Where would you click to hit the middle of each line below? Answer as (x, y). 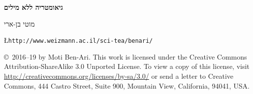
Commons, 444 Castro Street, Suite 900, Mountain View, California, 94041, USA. (127, 85)
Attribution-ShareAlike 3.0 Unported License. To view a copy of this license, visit (127, 66)
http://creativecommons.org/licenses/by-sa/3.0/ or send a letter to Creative (119, 76)
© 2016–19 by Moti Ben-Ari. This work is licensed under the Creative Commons (126, 56)
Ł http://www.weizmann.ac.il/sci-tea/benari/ (79, 40)
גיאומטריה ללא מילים (33, 7)
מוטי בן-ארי (19, 23)
